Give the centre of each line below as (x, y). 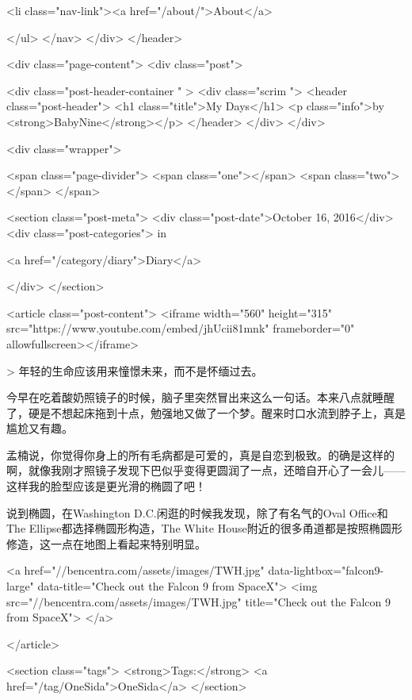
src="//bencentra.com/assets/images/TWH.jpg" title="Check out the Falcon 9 (198, 601)
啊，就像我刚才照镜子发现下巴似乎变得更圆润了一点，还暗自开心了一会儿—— (206, 470)
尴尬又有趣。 (40, 428)
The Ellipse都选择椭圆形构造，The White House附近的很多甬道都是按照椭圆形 (204, 528)
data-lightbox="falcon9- (326, 570)
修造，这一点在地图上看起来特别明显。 (106, 543)
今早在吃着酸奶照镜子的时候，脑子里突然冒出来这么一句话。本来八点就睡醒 (200, 397)
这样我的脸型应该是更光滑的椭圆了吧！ (106, 486)
